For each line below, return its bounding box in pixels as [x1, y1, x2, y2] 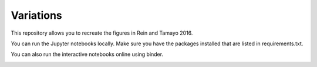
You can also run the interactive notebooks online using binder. [11, 51, 164, 58]
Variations [11, 9, 63, 22]
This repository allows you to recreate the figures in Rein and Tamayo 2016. [11, 29, 193, 36]
